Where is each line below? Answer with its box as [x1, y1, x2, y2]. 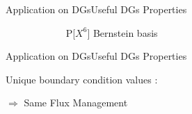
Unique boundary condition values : [6, 72, 158, 86]
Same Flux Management [24, 95, 128, 110]
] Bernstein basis [87, 25, 158, 40]
